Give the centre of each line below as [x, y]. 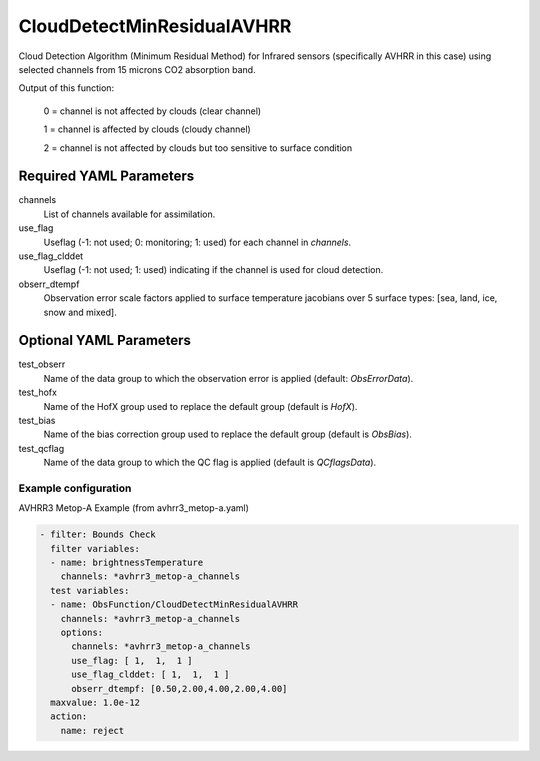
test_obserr [42, 364]
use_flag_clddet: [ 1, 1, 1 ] [150, 674]
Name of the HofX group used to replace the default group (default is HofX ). [200, 406]
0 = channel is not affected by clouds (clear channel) [152, 111]
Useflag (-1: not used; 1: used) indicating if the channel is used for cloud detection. [213, 270]
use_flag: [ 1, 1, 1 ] [132, 660]
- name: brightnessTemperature [127, 563]
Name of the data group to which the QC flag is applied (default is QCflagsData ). [210, 462]
